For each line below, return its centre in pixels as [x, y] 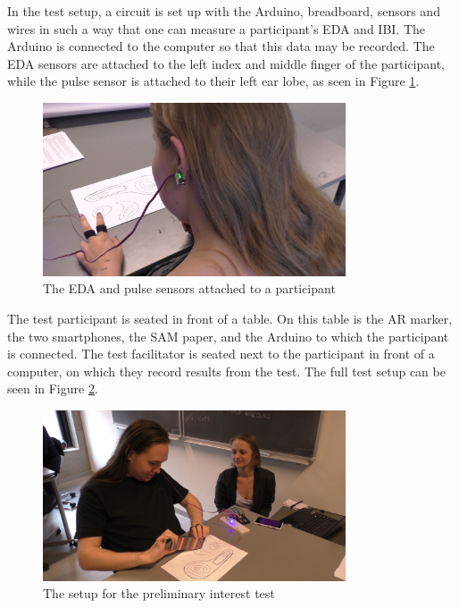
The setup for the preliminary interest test [159, 593]
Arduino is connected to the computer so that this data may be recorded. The [221, 46]
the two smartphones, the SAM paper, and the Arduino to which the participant [228, 336]
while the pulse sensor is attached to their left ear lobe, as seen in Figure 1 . [213, 81]
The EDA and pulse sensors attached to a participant [189, 288]
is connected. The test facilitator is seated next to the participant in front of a [221, 354]
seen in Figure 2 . [53, 388]
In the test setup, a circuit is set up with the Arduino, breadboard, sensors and [224, 11]
